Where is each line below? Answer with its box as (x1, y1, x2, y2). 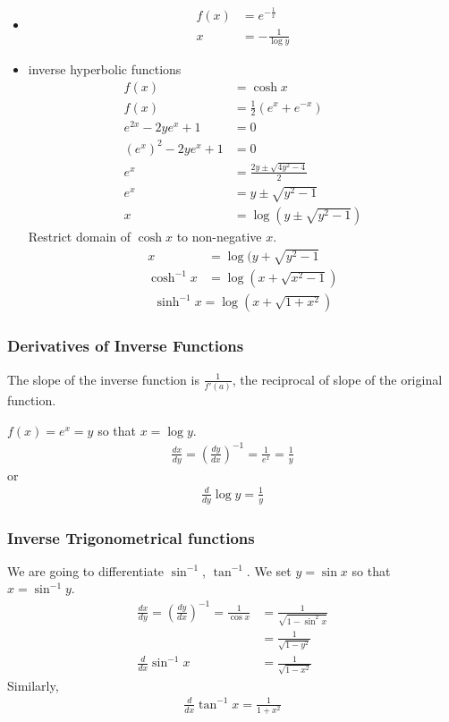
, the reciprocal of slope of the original (232, 369, 443, 388)
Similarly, (7, 675, 59, 694)
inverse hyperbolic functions (28, 60, 182, 79)
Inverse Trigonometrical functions (7, 526, 255, 548)
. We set (246, 561, 292, 580)
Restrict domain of (28, 227, 131, 246)
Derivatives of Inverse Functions (7, 335, 244, 357)
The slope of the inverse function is (7, 369, 199, 388)
